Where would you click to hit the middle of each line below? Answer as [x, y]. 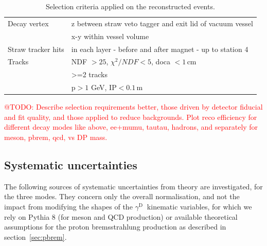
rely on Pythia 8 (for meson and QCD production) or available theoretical [121, 216]
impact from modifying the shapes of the [68, 206]
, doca [161, 61]
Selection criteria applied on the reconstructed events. [130, 6]
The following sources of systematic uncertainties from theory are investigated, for [133, 186]
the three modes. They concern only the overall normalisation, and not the [122, 196]
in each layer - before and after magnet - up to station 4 [160, 49]
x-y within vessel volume [110, 36]
